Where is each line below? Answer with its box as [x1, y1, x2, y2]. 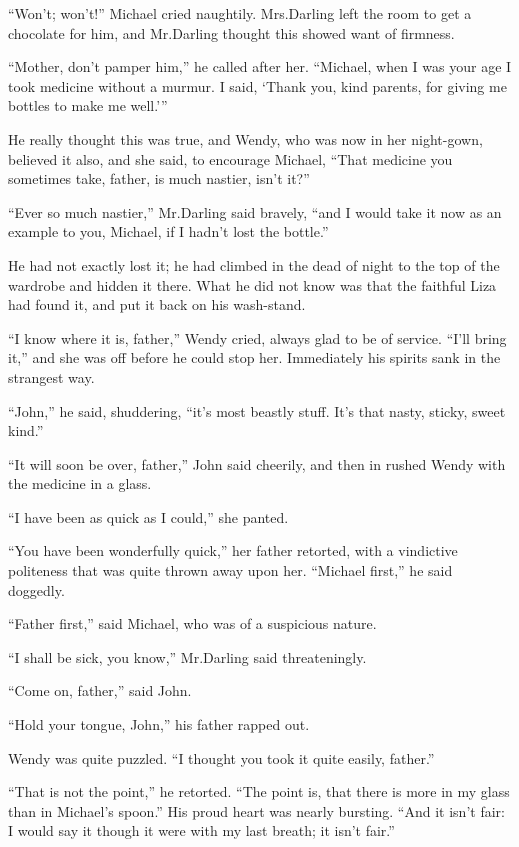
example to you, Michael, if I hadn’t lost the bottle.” [8, 221, 329, 242]
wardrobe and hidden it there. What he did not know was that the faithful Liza [8, 274, 497, 295]
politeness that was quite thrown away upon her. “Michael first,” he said [8, 560, 453, 581]
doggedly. [8, 579, 65, 600]
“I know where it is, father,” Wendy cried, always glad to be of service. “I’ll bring [8, 327, 507, 348]
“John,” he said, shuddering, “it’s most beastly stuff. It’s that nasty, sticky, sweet [8, 400, 506, 421]
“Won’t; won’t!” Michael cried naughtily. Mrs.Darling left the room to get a [8, 3, 472, 23]
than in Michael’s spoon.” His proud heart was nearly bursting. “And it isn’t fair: [8, 800, 505, 821]
